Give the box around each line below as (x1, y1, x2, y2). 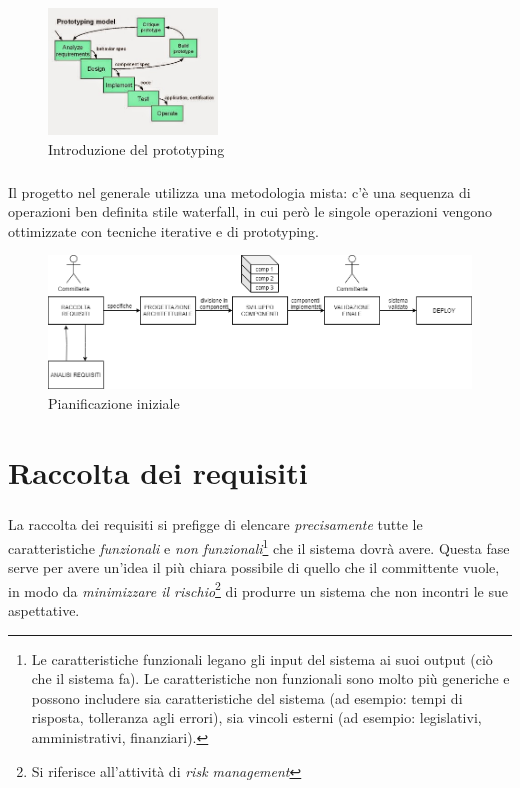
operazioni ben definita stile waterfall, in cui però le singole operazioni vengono (8, 201, 493, 222)
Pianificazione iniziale (48, 392, 180, 413)
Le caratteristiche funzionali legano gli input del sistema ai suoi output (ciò (31, 648, 493, 669)
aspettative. (8, 600, 80, 620)
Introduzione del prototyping (48, 138, 225, 159)
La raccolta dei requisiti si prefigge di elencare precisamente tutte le (8, 514, 423, 535)
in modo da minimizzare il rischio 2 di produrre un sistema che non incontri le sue (8, 577, 508, 601)
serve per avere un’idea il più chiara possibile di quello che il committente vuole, (8, 557, 500, 578)
